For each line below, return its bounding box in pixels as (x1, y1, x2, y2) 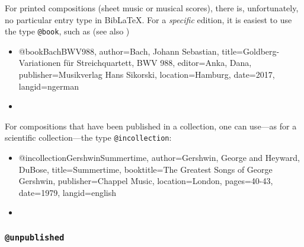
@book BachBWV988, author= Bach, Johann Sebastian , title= (18, 45, 243, 57)
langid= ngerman (18, 80, 79, 92)
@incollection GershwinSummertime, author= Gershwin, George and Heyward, (18, 151, 300, 164)
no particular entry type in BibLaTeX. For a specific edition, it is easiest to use (5, 13, 292, 26)
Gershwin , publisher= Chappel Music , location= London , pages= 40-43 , (18, 175, 273, 187)
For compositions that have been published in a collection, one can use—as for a (5, 119, 297, 132)
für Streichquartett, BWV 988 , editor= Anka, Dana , (63, 56, 252, 69)
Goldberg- (243, 45, 280, 57)
